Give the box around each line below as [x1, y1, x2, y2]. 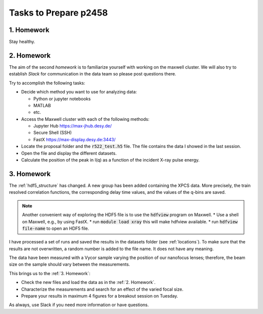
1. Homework [9, 26, 50, 34]
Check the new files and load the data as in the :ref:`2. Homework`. [21, 279, 156, 285]
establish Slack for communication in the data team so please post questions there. [9, 71, 176, 77]
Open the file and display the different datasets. [21, 150, 117, 156]
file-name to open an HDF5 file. [22, 225, 90, 231]
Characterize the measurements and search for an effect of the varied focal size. [21, 286, 184, 292]
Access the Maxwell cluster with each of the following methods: [21, 116, 150, 122]
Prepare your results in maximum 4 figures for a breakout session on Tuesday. [21, 293, 178, 299]
